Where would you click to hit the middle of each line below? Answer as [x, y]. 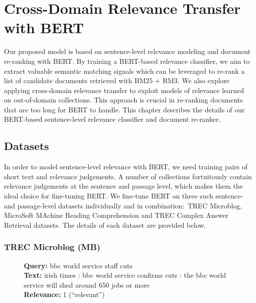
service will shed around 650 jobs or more [87, 284]
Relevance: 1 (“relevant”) [64, 294]
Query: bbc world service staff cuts [78, 265]
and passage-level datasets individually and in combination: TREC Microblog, [123, 205]
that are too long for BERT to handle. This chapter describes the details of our [125, 109]
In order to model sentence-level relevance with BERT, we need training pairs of [126, 167]
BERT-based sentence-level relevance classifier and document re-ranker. [112, 119]
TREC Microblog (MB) [52, 247]
